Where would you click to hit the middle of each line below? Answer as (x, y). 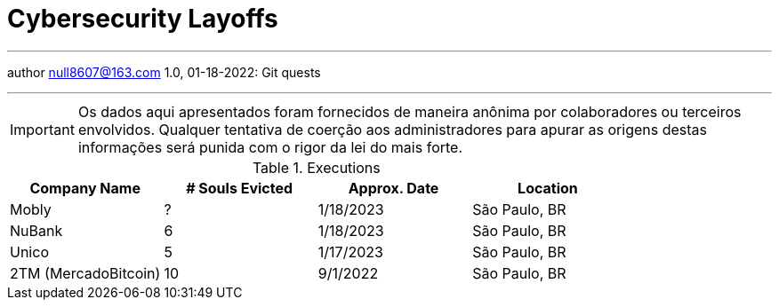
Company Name (85, 188)
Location (548, 188)
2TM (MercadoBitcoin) (85, 273)
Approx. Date (394, 188)
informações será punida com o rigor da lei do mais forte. (270, 147)
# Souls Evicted (240, 188)
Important (42, 129)
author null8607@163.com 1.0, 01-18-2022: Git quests (164, 72)
